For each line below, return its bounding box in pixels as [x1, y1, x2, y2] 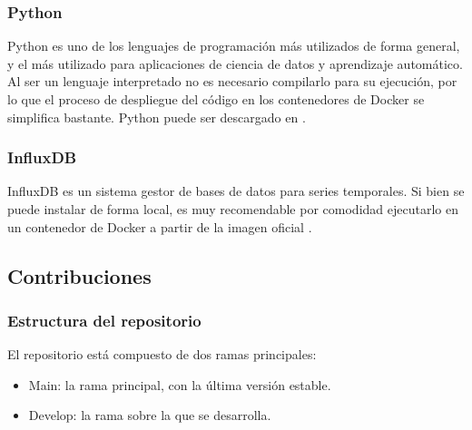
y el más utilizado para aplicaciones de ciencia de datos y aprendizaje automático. [7, 54, 463, 73]
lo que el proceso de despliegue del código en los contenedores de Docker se [7, 90, 425, 108]
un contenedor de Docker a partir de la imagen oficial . [7, 217, 312, 236]
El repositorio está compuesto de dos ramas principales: [7, 345, 317, 364]
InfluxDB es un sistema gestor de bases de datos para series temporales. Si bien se [7, 181, 465, 200]
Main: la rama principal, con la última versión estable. [28, 375, 331, 394]
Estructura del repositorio [7, 308, 202, 331]
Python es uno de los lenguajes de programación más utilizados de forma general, [7, 36, 460, 55]
